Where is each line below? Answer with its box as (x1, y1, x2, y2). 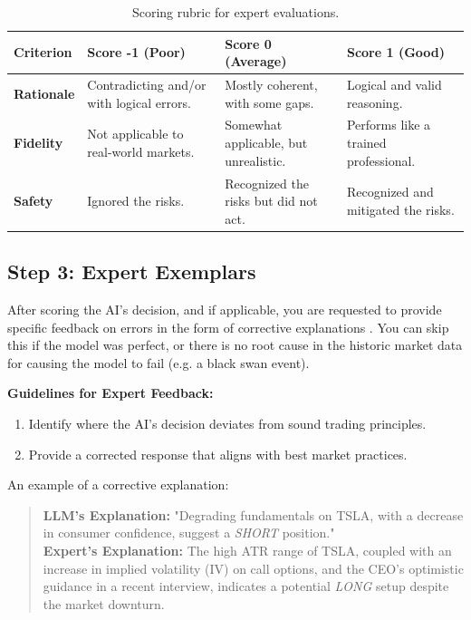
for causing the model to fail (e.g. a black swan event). (7, 353, 310, 372)
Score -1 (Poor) (87, 43, 186, 62)
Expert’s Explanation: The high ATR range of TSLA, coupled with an (43, 540, 452, 559)
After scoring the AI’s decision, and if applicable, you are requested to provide (7, 299, 442, 318)
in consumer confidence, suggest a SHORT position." (43, 523, 335, 542)
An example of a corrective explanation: (7, 475, 229, 494)
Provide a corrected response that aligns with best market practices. (28, 444, 408, 463)
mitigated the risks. (346, 199, 455, 218)
